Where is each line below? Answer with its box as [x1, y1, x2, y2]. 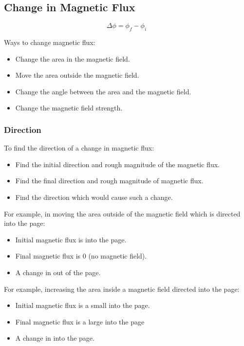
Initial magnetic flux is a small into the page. [15, 300, 150, 310]
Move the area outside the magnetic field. [15, 70, 139, 80]
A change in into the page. [15, 333, 94, 343]
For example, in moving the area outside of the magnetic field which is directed [4, 208, 241, 218]
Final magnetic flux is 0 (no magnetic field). [15, 251, 147, 261]
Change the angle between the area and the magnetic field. [15, 86, 191, 96]
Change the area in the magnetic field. [15, 53, 130, 64]
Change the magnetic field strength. [15, 103, 123, 113]
